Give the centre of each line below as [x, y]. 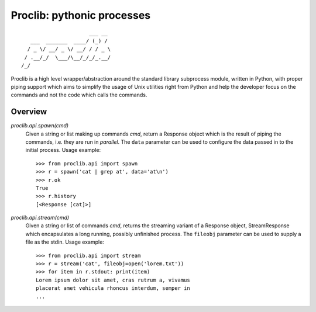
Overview [29, 112]
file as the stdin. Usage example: [65, 242]
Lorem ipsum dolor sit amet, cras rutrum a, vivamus [113, 280]
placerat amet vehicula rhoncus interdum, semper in [113, 288]
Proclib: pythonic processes [81, 15]
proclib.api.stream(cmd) [40, 218]
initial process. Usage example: [63, 150]
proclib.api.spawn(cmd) [40, 126]
